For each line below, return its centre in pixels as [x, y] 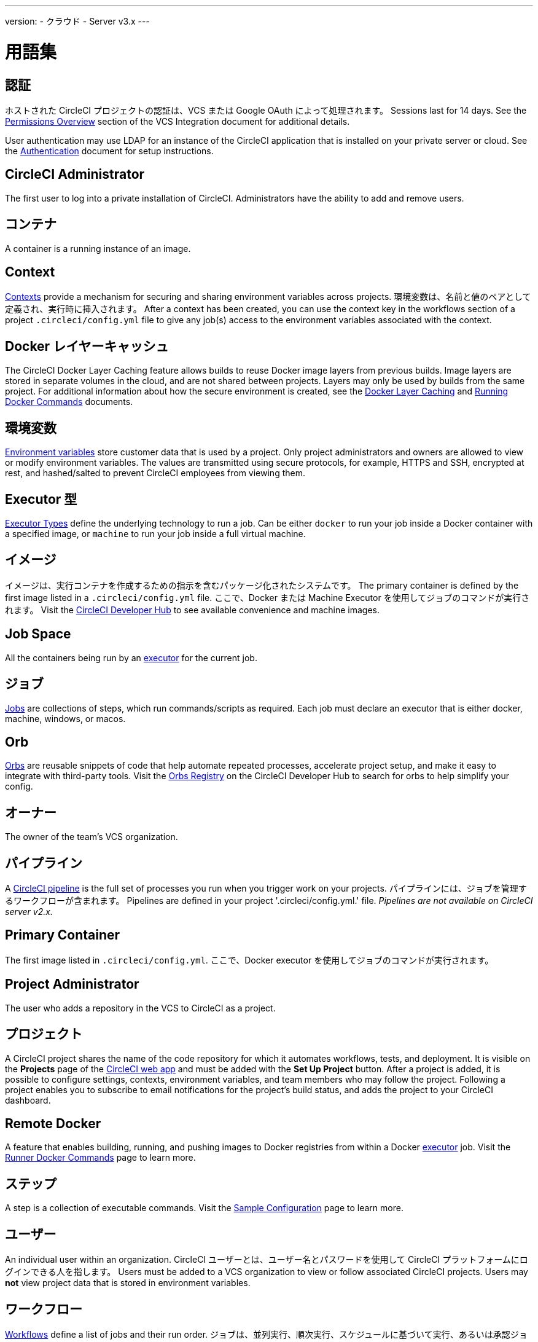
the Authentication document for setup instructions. [109, 151]
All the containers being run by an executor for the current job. [131, 657]
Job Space [38, 634]
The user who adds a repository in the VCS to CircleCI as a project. [140, 1008]
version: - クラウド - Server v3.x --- [77, 21]
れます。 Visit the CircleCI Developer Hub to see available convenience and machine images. [193, 610]
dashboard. [28, 1100]
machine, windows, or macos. [65, 718]
